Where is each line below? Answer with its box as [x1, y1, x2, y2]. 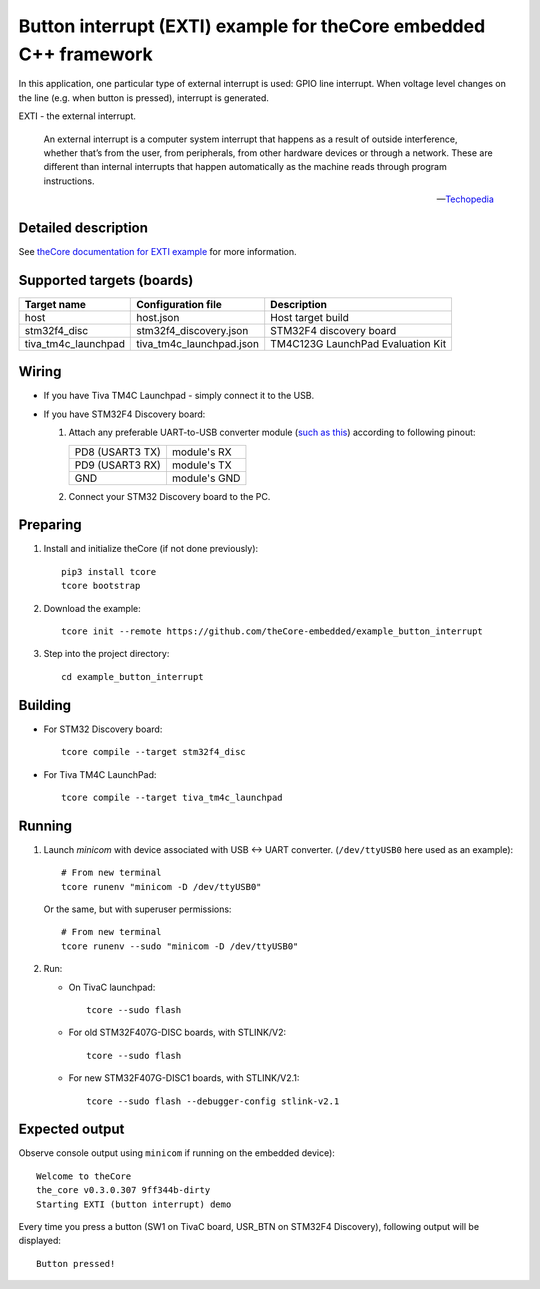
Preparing [18, 516, 82, 534]
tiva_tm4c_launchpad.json [136, 336, 260, 350]
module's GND [171, 471, 241, 485]
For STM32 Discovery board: [43, 723, 163, 735]
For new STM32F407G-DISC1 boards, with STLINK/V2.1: [68, 1072, 300, 1084]
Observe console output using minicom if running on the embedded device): [18, 1147, 335, 1159]
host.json [136, 310, 180, 324]
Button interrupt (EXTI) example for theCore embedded [18, 15, 486, 37]
